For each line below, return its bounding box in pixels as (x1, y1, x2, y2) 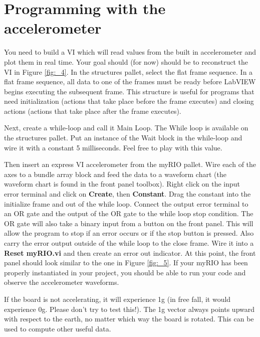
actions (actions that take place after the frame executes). (4, 105, 181, 116)
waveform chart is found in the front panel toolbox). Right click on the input (4, 179, 240, 189)
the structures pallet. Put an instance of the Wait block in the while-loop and (4, 132, 242, 143)
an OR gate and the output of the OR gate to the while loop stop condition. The (4, 208, 253, 219)
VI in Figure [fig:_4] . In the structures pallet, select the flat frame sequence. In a (4, 66, 253, 77)
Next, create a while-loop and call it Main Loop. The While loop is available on (4, 122, 248, 133)
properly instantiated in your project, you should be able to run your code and (4, 267, 246, 277)
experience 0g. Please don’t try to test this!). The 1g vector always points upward (4, 303, 255, 314)
